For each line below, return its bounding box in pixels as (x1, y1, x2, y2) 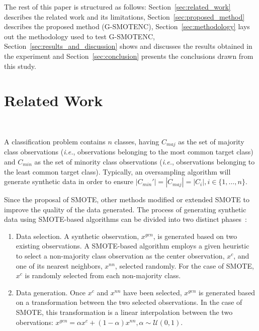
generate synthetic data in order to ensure (4, 176, 133, 187)
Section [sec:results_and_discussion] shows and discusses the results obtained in (4, 41, 252, 51)
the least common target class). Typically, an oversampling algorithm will (4, 166, 231, 177)
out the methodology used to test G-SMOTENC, (4, 31, 155, 41)
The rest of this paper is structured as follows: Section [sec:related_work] (4, 2, 231, 12)
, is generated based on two (153, 230, 237, 241)
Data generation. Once (16, 287, 86, 297)
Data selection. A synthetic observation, (16, 230, 139, 241)
